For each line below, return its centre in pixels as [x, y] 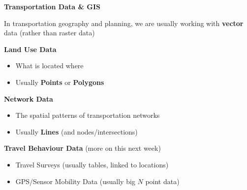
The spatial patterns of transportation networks [88, 115]
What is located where [49, 66]
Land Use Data [30, 49]
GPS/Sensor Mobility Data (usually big [75, 181]
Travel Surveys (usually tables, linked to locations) [92, 164]
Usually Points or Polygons [60, 82]
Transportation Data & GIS [52, 6]
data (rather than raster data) [49, 33]
